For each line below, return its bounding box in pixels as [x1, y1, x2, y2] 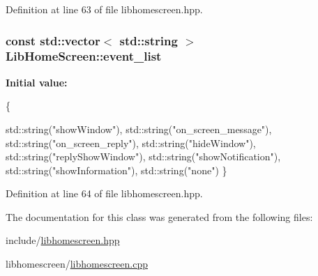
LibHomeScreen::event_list [6, 47, 162, 65]
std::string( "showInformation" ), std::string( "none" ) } [6, 162, 227, 177]
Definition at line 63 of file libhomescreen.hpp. [6, 2, 203, 16]
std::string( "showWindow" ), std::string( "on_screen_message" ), [6, 121, 272, 136]
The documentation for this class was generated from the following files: [6, 209, 313, 224]
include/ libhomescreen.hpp [6, 233, 120, 247]
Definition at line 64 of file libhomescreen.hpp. [6, 186, 203, 201]
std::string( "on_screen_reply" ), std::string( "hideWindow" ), [6, 135, 256, 150]
